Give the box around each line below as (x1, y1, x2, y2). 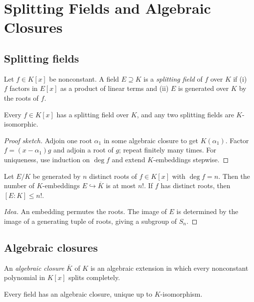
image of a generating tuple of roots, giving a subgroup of (4, 216, 177, 226)
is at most (106, 180, 136, 191)
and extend (112, 154, 145, 164)
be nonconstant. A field (49, 73, 119, 84)
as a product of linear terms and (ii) (60, 83, 169, 93)
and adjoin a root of (53, 145, 114, 155)
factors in (9, 83, 38, 93)
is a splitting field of (143, 73, 203, 84)
